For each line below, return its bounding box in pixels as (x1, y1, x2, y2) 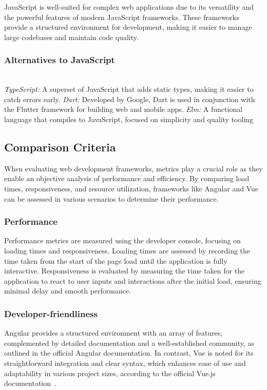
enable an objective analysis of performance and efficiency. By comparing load (4, 173, 250, 184)
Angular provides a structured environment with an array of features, (4, 327, 223, 338)
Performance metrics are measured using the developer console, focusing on (4, 235, 241, 246)
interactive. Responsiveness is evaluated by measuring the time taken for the (4, 265, 245, 276)
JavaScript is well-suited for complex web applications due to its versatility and (4, 2, 254, 12)
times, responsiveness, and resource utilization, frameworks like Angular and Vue (4, 183, 259, 193)
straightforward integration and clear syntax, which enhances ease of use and (4, 357, 246, 368)
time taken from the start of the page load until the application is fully (4, 255, 227, 266)
